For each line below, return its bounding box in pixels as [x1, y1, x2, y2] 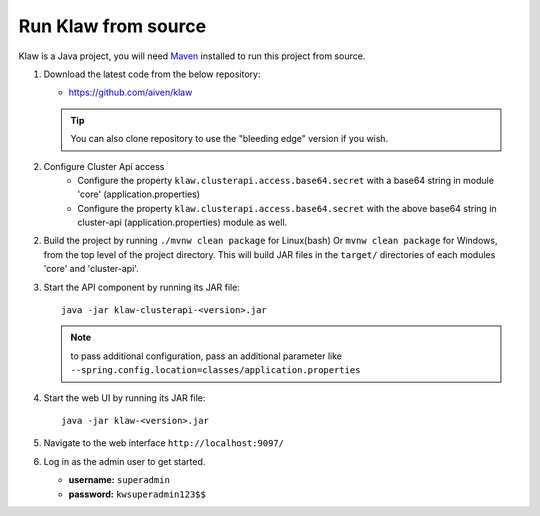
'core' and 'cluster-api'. [43, 263, 139, 275]
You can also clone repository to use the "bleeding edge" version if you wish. [70, 133, 389, 145]
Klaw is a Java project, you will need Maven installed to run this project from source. [18, 50, 366, 62]
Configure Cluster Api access [43, 160, 165, 172]
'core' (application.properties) [77, 188, 200, 200]
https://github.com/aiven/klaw [68, 86, 193, 99]
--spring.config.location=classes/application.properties [70, 365, 361, 376]
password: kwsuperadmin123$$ [68, 488, 207, 500]
